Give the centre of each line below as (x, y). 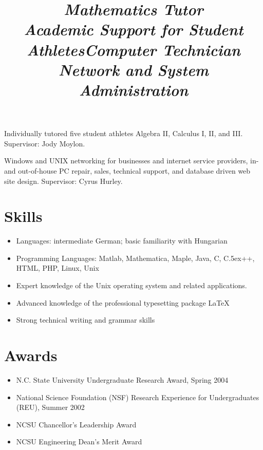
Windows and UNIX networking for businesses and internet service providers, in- (131, 161)
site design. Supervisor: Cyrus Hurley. (63, 181)
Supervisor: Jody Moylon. (45, 143)
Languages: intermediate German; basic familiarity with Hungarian (122, 241)
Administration (134, 89)
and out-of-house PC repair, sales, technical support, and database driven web (127, 170)
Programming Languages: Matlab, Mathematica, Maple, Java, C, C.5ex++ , (135, 258)
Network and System (134, 69)
